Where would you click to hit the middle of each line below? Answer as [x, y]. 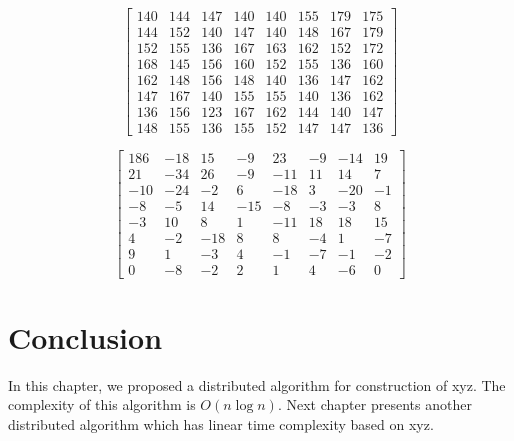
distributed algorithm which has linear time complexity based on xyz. [221, 423]
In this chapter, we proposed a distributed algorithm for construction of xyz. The [257, 384]
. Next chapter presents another [374, 404]
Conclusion [85, 336]
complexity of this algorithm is [102, 404]
